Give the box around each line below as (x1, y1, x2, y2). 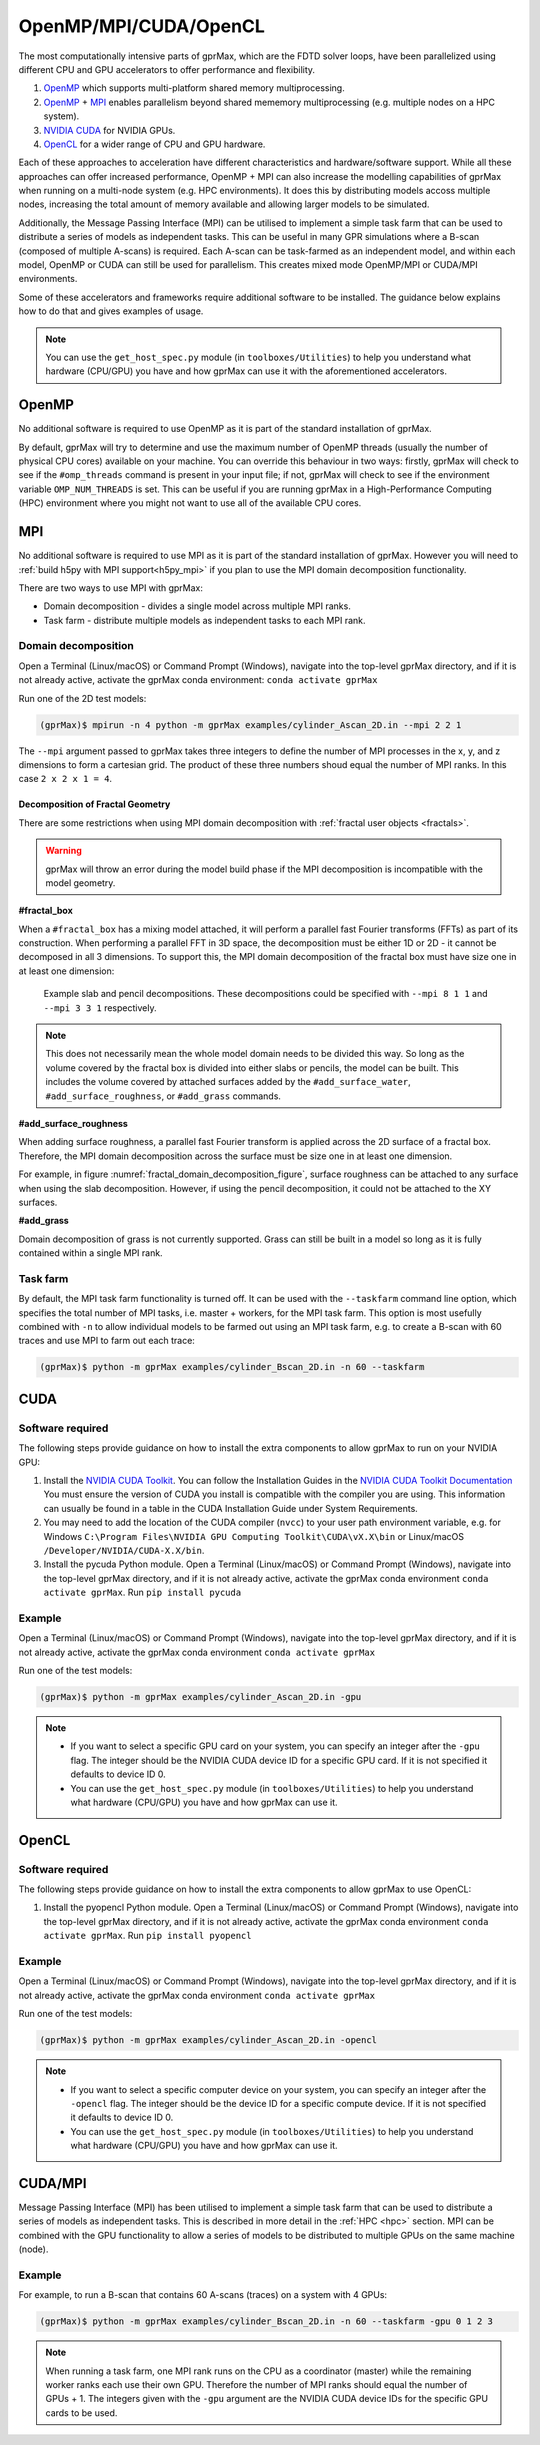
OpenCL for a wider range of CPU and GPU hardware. (43, 138, 266, 150)
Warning (45, 845, 82, 857)
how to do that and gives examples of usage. (18, 305, 204, 317)
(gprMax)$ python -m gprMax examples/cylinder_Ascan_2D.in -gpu (39, 1691, 362, 1702)
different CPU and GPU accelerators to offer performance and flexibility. (18, 63, 315, 75)
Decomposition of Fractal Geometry (18, 798, 171, 810)
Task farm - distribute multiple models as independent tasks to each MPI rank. (43, 614, 366, 626)
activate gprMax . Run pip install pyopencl (43, 1930, 252, 1942)
